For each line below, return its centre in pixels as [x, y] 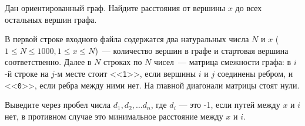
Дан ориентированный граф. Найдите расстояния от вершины [115, 8]
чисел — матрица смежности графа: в [222, 62]
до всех [249, 8]
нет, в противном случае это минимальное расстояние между [114, 116]
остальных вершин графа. [51, 19]
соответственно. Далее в [48, 62]
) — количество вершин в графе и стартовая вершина [192, 50]
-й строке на [27, 73]
